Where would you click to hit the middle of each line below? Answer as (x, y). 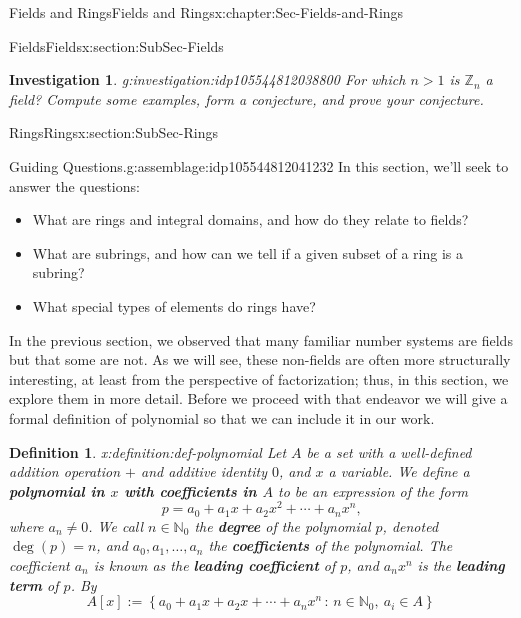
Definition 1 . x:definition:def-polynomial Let (148, 451)
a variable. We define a (399, 471)
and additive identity (204, 471)
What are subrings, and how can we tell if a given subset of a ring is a (248, 252)
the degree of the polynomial (282, 525)
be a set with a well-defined (389, 451)
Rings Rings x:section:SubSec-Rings (113, 132)
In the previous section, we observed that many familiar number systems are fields (261, 339)
